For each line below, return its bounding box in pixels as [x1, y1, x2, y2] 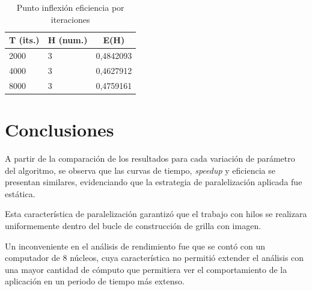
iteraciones [50, 13, 90, 25]
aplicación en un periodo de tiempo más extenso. [5, 275, 185, 287]
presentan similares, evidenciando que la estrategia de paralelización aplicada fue [5, 176, 302, 188]
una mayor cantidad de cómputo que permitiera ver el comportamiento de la [5, 263, 287, 275]
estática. [5, 187, 35, 200]
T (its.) [9, 34, 40, 46]
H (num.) [47, 34, 88, 46]
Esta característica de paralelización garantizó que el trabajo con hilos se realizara [5, 207, 307, 220]
